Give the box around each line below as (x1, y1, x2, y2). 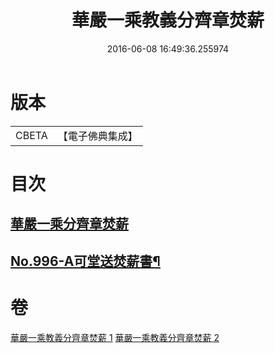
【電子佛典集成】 (57, 129, 138, 143)
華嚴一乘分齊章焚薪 (10, 216, 129, 233)
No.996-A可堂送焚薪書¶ (10, 252, 161, 270)
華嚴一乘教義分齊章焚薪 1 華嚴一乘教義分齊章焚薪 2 (10, 331, 220, 343)
